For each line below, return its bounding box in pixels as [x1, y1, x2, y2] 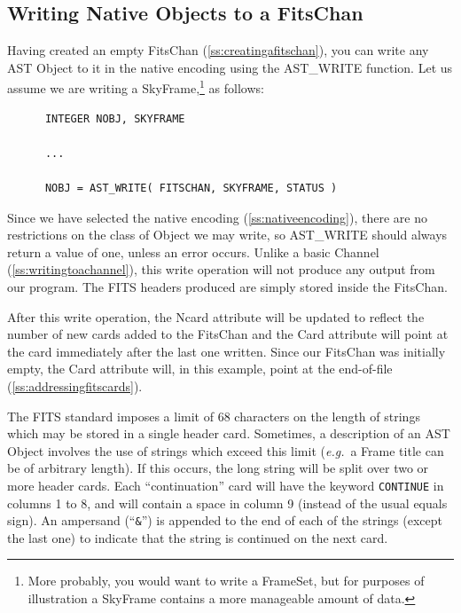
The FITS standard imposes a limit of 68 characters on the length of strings [7, 406, 420, 425]
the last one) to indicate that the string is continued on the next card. [7, 528, 388, 546]
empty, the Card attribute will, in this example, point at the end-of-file [7, 359, 393, 378]
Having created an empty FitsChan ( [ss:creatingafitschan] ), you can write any [7, 41, 429, 59]
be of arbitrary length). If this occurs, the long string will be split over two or [7, 459, 429, 477]
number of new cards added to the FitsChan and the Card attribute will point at [7, 325, 449, 343]
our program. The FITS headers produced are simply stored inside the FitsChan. [7, 277, 448, 295]
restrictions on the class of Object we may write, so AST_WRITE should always [7, 225, 448, 244]
